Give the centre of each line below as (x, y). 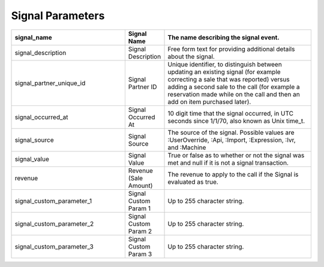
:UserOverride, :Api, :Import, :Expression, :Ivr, (232, 139)
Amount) (140, 186)
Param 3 (140, 254)
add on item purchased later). (209, 102)
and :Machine (187, 147)
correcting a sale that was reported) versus (229, 79)
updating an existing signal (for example (224, 72)
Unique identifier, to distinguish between (225, 64)
